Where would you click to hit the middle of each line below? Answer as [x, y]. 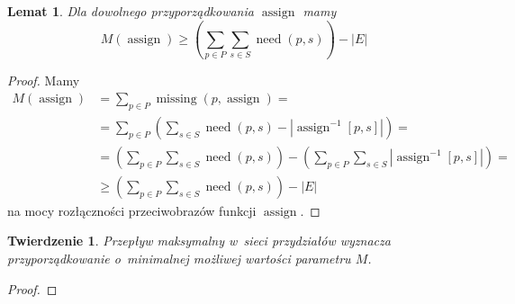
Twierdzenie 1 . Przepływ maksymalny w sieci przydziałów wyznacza [199, 241]
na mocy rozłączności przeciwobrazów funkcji [132, 210]
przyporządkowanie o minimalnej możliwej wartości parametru [179, 259]
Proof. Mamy [44, 80]
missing [176, 98]
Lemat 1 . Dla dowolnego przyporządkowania [131, 11]
